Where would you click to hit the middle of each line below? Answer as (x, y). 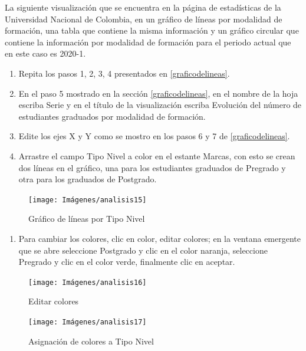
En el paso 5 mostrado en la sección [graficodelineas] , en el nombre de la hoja (158, 93)
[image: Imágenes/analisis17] (88, 322)
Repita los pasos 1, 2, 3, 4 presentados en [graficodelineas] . (124, 73)
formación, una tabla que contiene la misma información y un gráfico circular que (152, 30)
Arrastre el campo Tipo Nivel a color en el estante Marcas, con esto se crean (157, 155)
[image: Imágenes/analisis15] (88, 200)
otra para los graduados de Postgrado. (88, 179)
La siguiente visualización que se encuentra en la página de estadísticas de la (143, 7)
